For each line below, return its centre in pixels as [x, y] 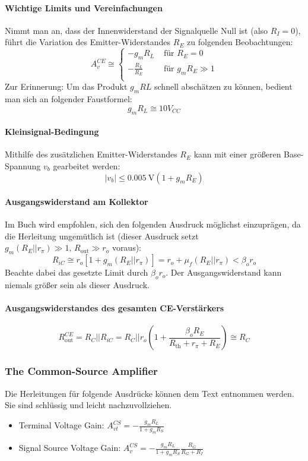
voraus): [127, 247]
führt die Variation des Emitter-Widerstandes [88, 42]
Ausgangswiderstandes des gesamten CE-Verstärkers [115, 308]
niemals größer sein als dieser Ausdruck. [77, 285]
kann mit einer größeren [237, 154]
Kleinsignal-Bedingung [52, 132]
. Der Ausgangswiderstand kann [224, 272]
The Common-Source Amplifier [81, 371]
